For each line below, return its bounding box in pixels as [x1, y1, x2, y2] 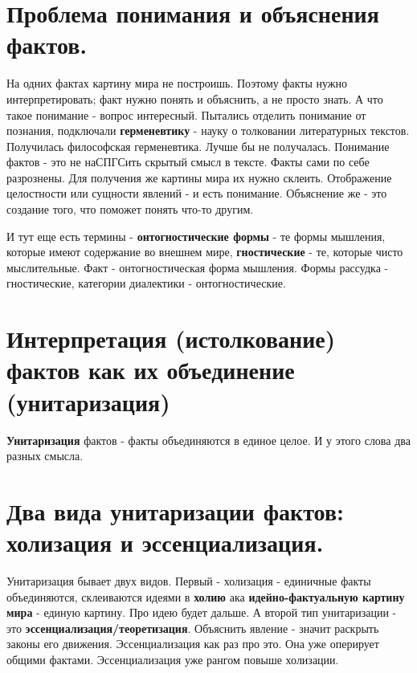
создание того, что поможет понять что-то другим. [6, 201, 254, 218]
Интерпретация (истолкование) [6, 322, 336, 355]
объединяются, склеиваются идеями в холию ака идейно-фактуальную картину [6, 588, 405, 605]
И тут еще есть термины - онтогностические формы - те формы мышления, [6, 227, 386, 244]
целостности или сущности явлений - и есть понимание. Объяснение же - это [6, 185, 387, 202]
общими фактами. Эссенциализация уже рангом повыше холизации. [6, 651, 339, 667]
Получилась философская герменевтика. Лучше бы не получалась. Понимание [6, 137, 390, 154]
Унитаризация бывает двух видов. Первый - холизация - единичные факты [6, 573, 371, 589]
